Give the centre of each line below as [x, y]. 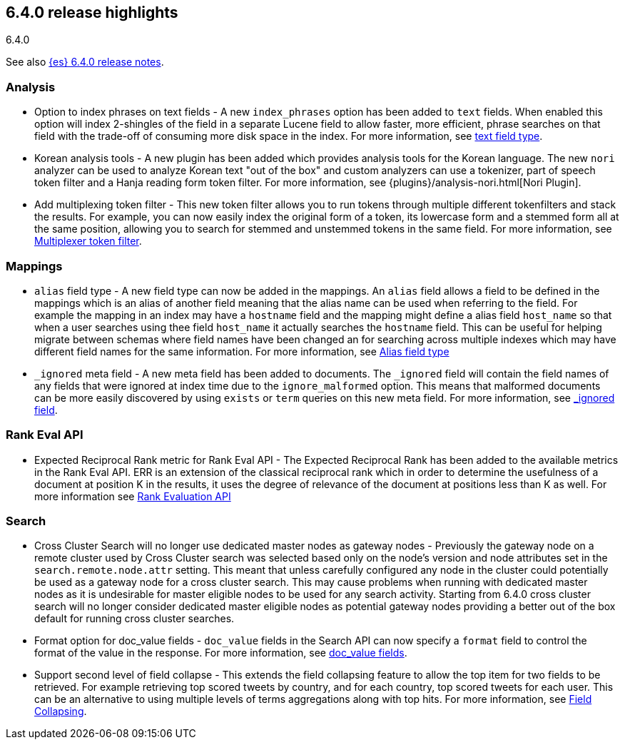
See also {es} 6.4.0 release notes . [85, 62]
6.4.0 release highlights [92, 12]
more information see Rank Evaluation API [133, 496]
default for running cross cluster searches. [134, 619]
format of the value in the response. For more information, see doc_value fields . [221, 653]
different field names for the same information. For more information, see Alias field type [242, 351]
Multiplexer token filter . [88, 241]
